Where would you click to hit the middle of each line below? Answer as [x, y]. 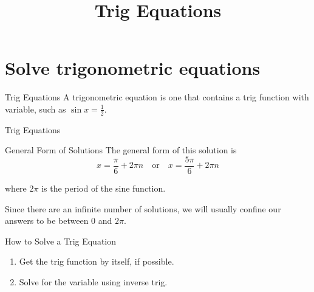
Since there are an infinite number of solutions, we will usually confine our [143, 208]
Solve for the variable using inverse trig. [93, 281]
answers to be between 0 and [59, 221]
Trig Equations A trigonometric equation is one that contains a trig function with [157, 97]
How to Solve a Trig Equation [61, 241]
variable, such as [36, 109]
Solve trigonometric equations [133, 68]
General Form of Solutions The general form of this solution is [121, 150]
